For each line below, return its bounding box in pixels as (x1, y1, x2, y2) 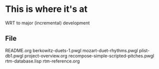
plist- (139, 47, 150, 53)
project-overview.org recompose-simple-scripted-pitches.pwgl (24, 53, 155, 59)
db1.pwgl (5, 53, 23, 59)
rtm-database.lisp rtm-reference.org (5, 58, 80, 64)
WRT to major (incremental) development (5, 20, 90, 26)
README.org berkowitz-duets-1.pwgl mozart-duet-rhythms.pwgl (5, 47, 138, 53)
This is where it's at (5, 3, 88, 15)
